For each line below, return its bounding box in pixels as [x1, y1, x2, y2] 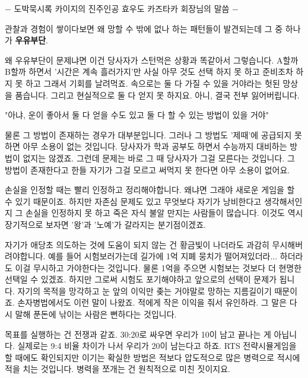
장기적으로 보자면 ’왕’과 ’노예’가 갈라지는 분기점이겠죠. [5, 218, 207, 230]
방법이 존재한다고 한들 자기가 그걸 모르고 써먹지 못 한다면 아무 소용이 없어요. [5, 163, 290, 176]
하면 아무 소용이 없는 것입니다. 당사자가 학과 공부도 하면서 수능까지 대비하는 [5, 140, 287, 153]
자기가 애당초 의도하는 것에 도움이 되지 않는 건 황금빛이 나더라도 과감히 [5, 238, 269, 250]
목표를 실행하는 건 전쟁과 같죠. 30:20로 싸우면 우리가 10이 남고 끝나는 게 [5, 328, 271, 340]
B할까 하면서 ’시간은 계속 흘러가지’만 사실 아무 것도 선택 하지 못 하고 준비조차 [5, 65, 293, 78]
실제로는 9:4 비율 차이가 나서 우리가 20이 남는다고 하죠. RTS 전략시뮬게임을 [17, 339, 297, 352]
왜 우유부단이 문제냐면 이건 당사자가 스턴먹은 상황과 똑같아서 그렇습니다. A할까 [5, 53, 299, 66]
